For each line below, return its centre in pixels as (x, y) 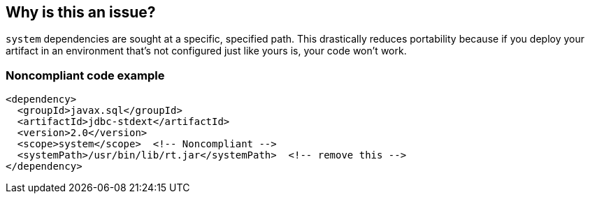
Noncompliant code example (85, 75)
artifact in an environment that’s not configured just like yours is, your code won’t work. (206, 51)
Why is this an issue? (81, 12)
